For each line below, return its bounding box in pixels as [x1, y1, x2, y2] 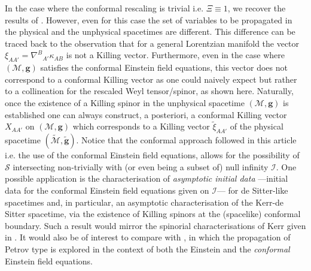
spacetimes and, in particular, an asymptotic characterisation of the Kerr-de [5, 195, 284, 208]
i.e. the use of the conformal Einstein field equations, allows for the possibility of [5, 149, 300, 161]
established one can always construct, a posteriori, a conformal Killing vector [5, 108, 287, 121]
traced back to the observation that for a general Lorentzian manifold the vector [5, 37, 300, 49]
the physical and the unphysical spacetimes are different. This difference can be [5, 25, 295, 38]
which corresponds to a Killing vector [72, 120, 210, 133]
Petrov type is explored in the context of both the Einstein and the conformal [5, 242, 290, 255]
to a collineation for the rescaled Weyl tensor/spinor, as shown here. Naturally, [5, 85, 294, 97]
